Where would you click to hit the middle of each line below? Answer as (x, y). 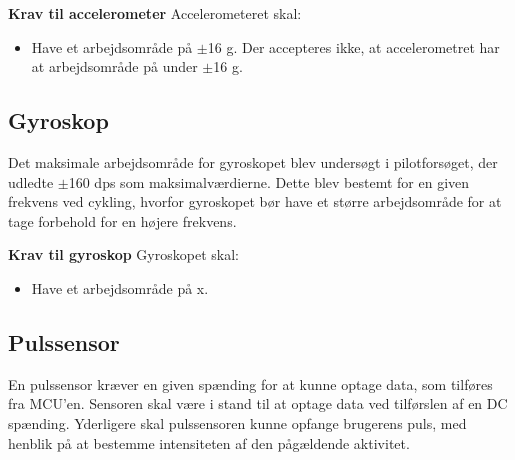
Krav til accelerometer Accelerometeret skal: (155, 13)
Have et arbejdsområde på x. (120, 287)
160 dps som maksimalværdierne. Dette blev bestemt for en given (269, 181)
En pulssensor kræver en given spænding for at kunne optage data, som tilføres (250, 383)
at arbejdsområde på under (114, 66)
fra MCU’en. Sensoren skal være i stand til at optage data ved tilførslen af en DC (258, 403)
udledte (31, 181)
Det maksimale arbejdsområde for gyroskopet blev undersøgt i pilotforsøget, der (253, 161)
